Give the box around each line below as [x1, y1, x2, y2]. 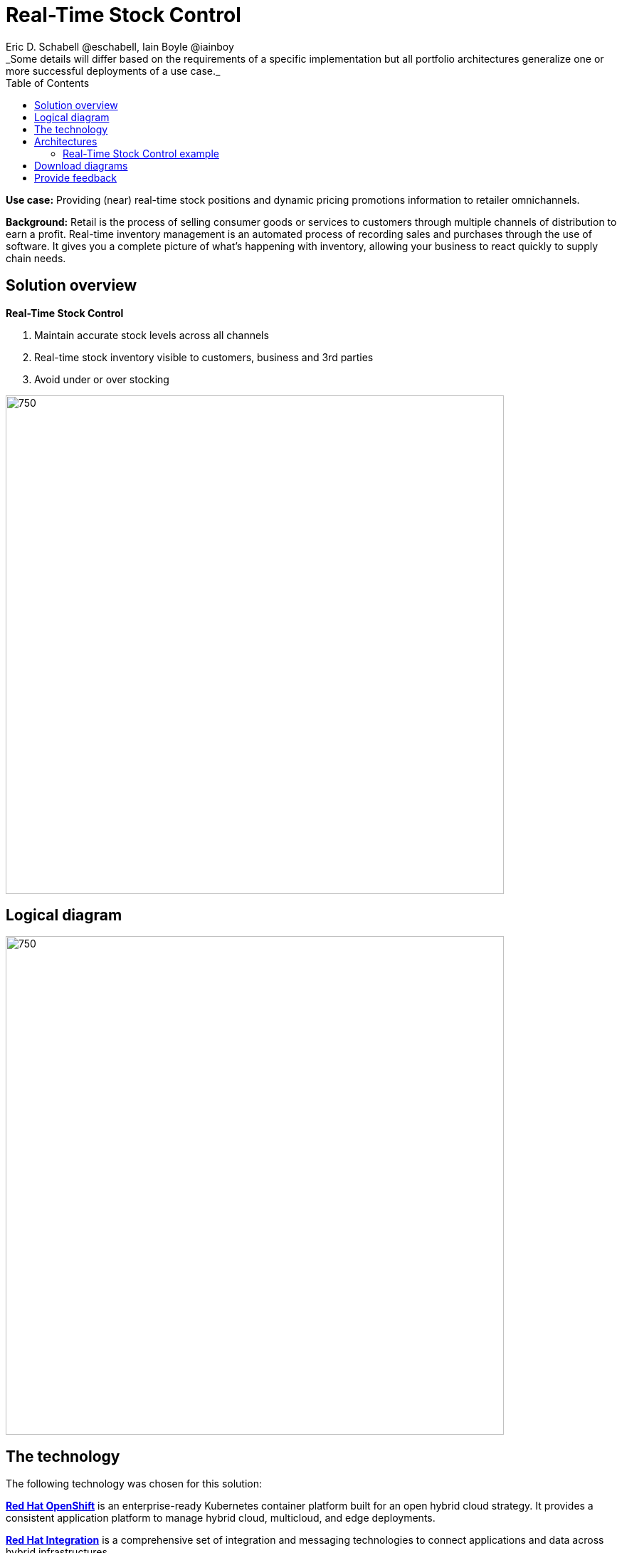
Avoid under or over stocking [34, 373, 169, 385]
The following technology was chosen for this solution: [6, 1477, 263, 1490]
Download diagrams [34, 159, 128, 172]
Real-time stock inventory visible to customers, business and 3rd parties [34, 350, 374, 363]
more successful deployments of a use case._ [6, 64, 221, 77]
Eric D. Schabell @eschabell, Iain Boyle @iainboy [6, 40, 234, 53]
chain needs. [6, 251, 66, 264]
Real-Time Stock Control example [63, 147, 219, 160]
